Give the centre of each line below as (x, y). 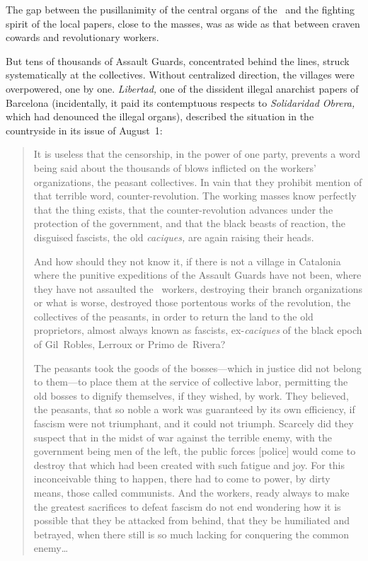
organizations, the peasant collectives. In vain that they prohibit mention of (198, 181)
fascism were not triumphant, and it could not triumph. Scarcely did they (194, 423)
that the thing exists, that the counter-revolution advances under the (183, 209)
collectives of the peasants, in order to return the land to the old (173, 316)
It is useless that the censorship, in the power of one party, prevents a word (197, 154)
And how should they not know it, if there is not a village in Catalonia (187, 261)
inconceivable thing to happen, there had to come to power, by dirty (182, 479)
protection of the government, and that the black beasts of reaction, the (189, 223)
